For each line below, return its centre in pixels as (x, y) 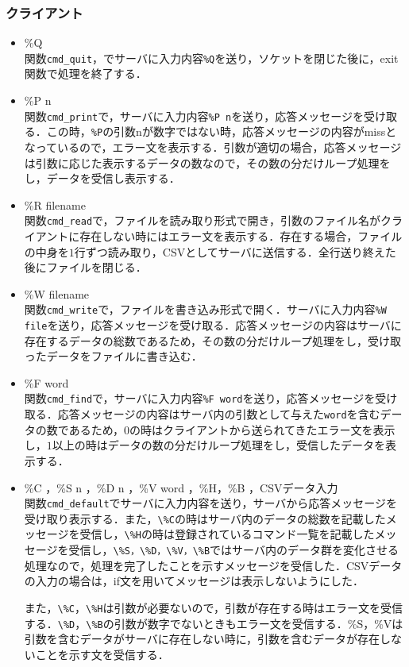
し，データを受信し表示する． (102, 178)
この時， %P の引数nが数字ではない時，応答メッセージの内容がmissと (222, 131)
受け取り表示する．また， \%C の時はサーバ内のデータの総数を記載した (205, 518)
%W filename (57, 293)
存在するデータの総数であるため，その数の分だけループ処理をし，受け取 (213, 340)
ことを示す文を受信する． (102, 654)
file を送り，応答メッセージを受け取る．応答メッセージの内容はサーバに (213, 325)
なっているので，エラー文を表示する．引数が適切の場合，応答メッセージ (213, 147)
